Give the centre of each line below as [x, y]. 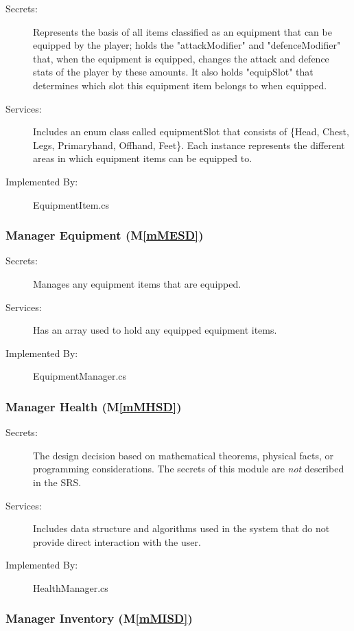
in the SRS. [57, 482]
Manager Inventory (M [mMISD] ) [99, 618]
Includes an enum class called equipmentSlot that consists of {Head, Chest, [191, 131]
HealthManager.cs [71, 587]
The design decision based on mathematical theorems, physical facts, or [184, 455]
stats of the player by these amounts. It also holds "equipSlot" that [173, 72]
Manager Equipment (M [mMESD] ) [105, 235]
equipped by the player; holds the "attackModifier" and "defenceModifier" [187, 45]
